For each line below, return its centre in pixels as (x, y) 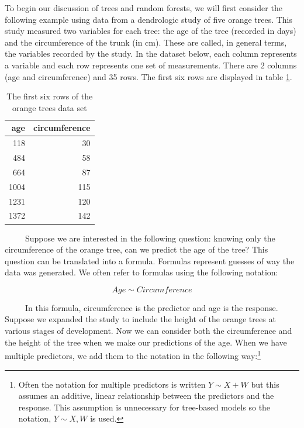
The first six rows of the (50, 96)
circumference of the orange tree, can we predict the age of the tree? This (137, 249)
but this (265, 384)
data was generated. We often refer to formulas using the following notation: (141, 272)
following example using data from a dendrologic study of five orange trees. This (149, 19)
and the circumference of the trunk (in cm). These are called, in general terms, (146, 42)
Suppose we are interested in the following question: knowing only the (150, 238)
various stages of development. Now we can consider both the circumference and (148, 331)
